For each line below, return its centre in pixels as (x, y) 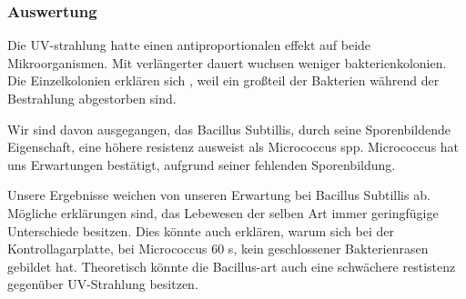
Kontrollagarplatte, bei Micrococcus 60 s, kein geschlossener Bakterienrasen (218, 249)
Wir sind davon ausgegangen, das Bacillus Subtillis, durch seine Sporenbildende (229, 129)
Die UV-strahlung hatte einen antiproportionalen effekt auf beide (189, 45)
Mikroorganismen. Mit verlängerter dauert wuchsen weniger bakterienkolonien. (227, 62)
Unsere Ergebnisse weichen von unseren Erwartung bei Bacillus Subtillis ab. (219, 195)
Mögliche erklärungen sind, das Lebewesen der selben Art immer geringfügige (223, 212)
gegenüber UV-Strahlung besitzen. (103, 284)
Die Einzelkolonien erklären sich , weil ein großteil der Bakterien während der (223, 80)
